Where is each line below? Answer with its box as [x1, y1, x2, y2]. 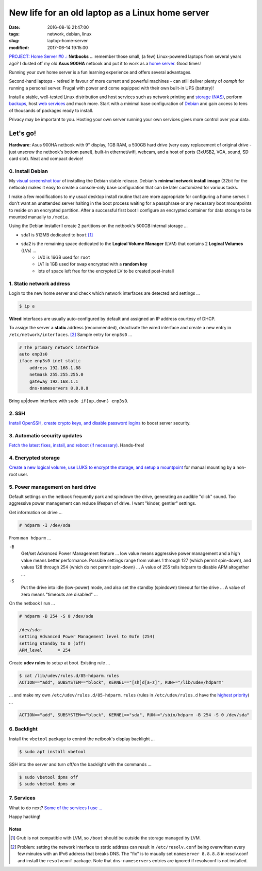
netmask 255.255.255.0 [29, 372, 83, 377]
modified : [9, 44, 29, 51]
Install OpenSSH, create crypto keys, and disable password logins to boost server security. [9, 420, 191, 426]
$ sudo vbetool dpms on [19, 781, 76, 786]
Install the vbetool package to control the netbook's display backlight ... [9, 736, 155, 742]
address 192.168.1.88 [29, 365, 81, 371]
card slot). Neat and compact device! [9, 156, 83, 161]
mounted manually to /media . [9, 214, 69, 220]
